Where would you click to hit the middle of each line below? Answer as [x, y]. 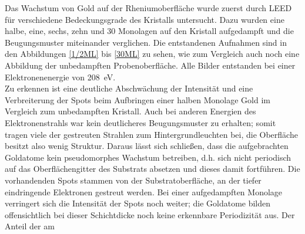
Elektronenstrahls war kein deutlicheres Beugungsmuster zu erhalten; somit [140, 122]
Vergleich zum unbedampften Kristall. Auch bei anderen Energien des [130, 111]
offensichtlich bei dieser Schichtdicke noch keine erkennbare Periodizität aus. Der [150, 214]
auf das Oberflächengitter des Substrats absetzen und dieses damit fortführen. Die [152, 169]
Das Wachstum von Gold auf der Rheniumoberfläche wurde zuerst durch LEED [148, 8]
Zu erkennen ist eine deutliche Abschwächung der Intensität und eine [129, 88]
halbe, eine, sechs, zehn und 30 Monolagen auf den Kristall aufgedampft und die [149, 31]
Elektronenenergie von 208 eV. [60, 77]
